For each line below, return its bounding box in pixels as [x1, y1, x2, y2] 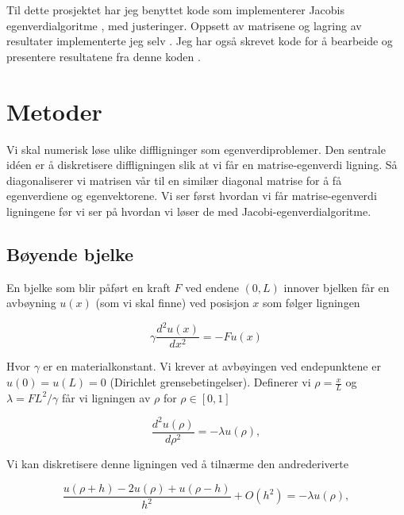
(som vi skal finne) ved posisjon [95, 294, 249, 311]
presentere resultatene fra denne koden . [6, 48, 201, 64]
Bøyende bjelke [6, 241, 134, 266]
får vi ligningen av [62, 389, 151, 405]
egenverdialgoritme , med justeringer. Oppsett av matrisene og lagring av [6, 17, 362, 33]
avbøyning [6, 294, 56, 311]
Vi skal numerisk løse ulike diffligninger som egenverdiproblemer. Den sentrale [6, 140, 386, 157]
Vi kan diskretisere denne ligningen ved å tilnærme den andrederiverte [6, 455, 348, 471]
